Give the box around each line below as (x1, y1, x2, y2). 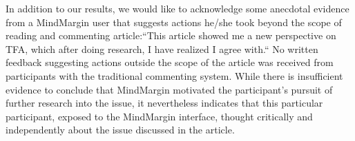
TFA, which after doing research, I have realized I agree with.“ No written (6, 41, 318, 56)
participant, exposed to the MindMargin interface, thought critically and (6, 109, 313, 123)
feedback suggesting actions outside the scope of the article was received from (6, 55, 334, 69)
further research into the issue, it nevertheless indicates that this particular (6, 96, 323, 110)
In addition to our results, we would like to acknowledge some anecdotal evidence (6, 1, 349, 15)
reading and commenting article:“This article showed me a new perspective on (6, 28, 336, 43)
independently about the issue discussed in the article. (6, 122, 235, 137)
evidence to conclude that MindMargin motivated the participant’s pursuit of (6, 82, 333, 96)
